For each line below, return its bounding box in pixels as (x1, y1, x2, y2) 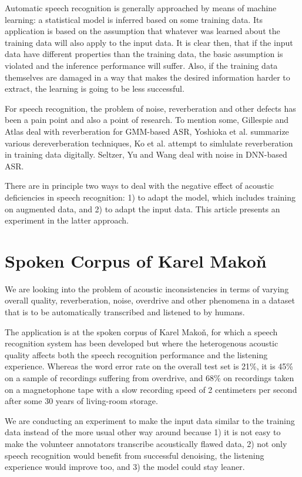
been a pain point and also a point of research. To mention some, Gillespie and (5, 114, 289, 126)
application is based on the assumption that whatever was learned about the (5, 25, 280, 37)
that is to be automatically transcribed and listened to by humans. (5, 306, 245, 318)
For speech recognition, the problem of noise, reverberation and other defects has (5, 102, 296, 114)
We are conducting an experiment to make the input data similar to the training (5, 414, 295, 426)
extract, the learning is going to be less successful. (5, 82, 184, 95)
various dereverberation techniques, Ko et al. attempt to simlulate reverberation (5, 136, 293, 149)
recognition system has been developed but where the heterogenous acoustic (5, 337, 278, 349)
